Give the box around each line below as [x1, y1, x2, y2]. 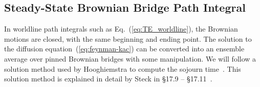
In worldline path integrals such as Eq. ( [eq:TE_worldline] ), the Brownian [4, 23, 238, 34]
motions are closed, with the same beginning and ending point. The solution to [4, 33, 252, 44]
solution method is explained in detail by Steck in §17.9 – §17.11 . [4, 73, 212, 84]
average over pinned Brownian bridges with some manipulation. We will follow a [4, 53, 256, 64]
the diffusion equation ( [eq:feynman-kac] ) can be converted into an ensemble [4, 43, 245, 54]
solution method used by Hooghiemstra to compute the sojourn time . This [4, 63, 241, 74]
